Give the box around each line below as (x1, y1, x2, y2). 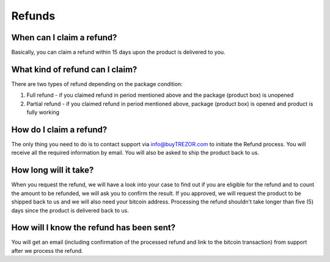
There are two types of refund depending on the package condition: (11, 80, 183, 88)
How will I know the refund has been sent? (11, 222, 176, 233)
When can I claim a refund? (11, 32, 117, 43)
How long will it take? (11, 165, 94, 175)
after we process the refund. (11, 247, 84, 254)
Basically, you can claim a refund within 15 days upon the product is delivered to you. (11, 49, 226, 56)
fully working (26, 108, 60, 116)
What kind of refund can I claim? (11, 64, 137, 74)
